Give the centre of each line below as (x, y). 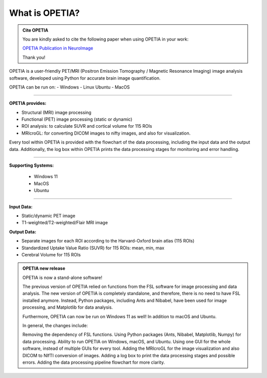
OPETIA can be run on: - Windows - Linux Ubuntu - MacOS (69, 87)
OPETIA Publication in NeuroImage (58, 48)
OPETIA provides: (28, 103)
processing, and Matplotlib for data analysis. (68, 307)
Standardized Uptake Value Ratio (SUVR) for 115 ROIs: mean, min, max (93, 248)
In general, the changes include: (55, 326)
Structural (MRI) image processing (56, 112)
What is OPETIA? (44, 13)
